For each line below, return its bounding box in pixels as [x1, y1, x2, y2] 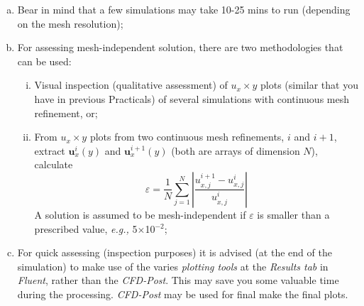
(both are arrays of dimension [171, 143, 300, 158]
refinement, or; [34, 105, 98, 120]
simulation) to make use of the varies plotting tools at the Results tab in [17, 258, 329, 273]
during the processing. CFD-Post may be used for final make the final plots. [17, 286, 348, 301]
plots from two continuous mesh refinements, [89, 129, 285, 144]
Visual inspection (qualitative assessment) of [34, 77, 228, 92]
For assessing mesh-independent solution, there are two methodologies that [17, 40, 343, 55]
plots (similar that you [260, 77, 358, 92]
